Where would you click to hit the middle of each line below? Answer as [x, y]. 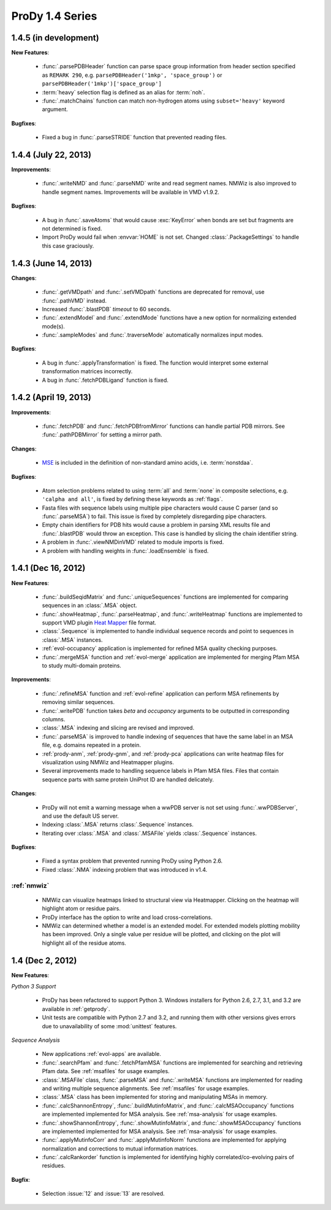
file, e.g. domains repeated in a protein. [91, 745]
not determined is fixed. [72, 229]
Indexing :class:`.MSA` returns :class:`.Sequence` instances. [118, 824]
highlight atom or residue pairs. [81, 909]
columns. [54, 719]
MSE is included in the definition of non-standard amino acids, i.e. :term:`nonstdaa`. [147, 463]
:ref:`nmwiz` [30, 885]
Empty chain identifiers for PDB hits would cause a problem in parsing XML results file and [156, 525]
